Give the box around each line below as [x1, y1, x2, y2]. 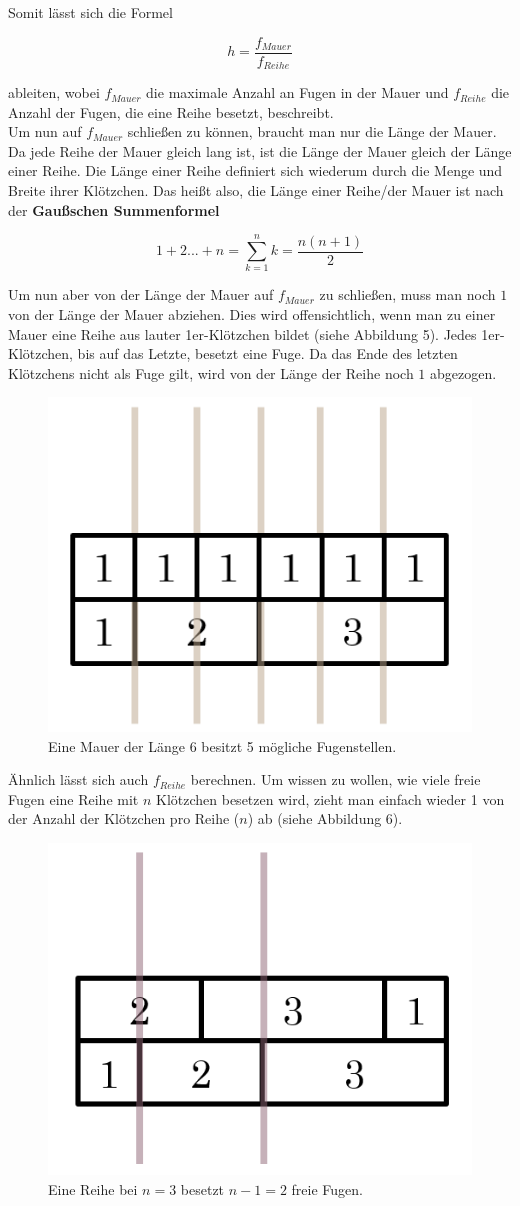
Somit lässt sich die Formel [8, 2, 173, 22]
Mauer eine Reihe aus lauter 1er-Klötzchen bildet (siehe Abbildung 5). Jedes [8, 323, 477, 344]
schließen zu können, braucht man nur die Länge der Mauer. [127, 121, 497, 142]
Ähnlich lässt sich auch [8, 769, 149, 790]
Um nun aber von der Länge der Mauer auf [8, 284, 274, 305]
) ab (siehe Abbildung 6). [247, 808, 403, 829]
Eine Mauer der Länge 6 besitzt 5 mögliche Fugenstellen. [48, 735, 397, 756]
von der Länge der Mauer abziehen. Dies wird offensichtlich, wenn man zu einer [8, 303, 496, 324]
